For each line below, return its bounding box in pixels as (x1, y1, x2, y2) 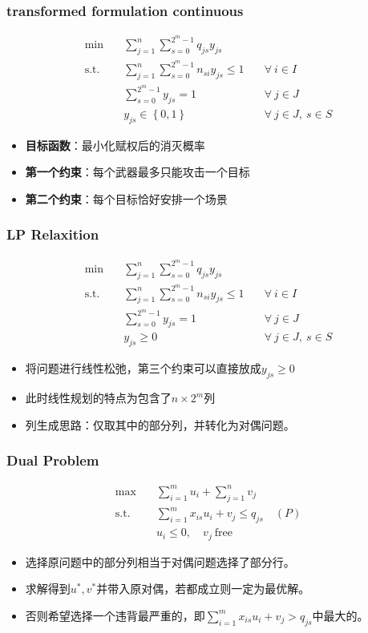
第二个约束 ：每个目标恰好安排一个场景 (25, 190, 228, 207)
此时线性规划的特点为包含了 (25, 389, 172, 406)
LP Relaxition (6, 224, 99, 244)
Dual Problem (6, 450, 99, 470)
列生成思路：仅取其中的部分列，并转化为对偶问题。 (25, 416, 295, 433)
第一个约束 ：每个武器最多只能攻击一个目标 (25, 163, 250, 180)
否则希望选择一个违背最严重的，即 (25, 607, 205, 623)
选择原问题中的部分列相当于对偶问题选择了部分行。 (25, 553, 295, 570)
